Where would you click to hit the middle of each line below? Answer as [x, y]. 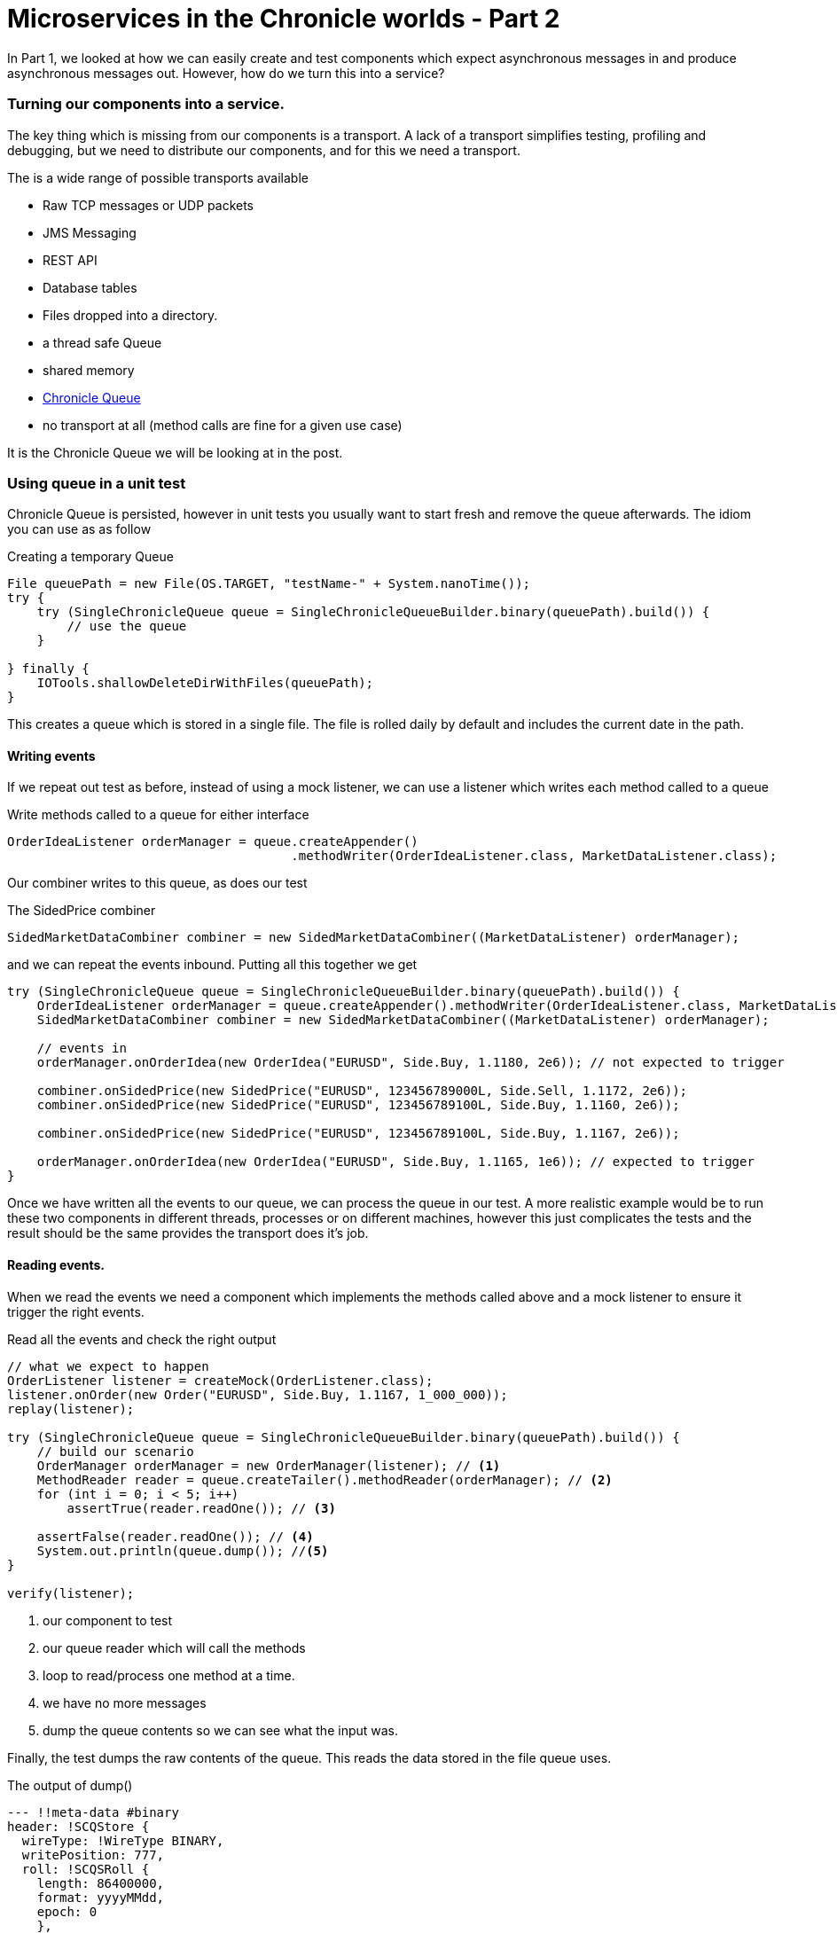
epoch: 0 [67, 1911]
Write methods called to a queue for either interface [158, 815]
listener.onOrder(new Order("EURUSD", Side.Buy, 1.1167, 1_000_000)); [258, 1394]
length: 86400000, [101, 1883]
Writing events [51, 755]
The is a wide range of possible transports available [158, 177]
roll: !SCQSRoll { [86, 1869]
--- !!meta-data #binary [93, 1812]
